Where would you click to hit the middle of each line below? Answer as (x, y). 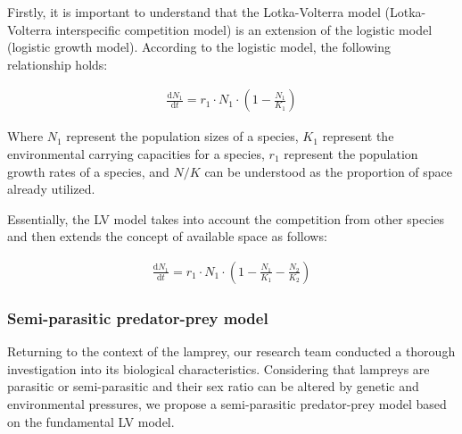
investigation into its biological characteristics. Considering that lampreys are (219, 368)
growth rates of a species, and (88, 171)
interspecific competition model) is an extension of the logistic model (244, 29)
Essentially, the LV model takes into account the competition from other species (226, 218)
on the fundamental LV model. (91, 421)
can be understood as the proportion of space (329, 171)
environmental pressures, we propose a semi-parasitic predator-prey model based (227, 404)
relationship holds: (58, 64)
